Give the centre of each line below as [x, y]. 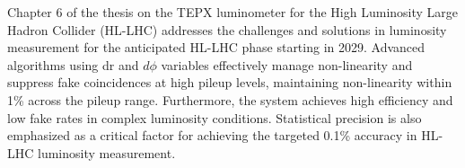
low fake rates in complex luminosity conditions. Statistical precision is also [215, 117]
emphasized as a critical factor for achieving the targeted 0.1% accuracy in [212, 135]
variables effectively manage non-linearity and [287, 64]
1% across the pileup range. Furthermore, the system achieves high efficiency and [230, 99]
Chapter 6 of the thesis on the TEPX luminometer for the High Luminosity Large [233, 12]
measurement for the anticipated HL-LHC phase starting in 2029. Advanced [216, 47]
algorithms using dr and [73, 64]
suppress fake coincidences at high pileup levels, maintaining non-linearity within [230, 82]
